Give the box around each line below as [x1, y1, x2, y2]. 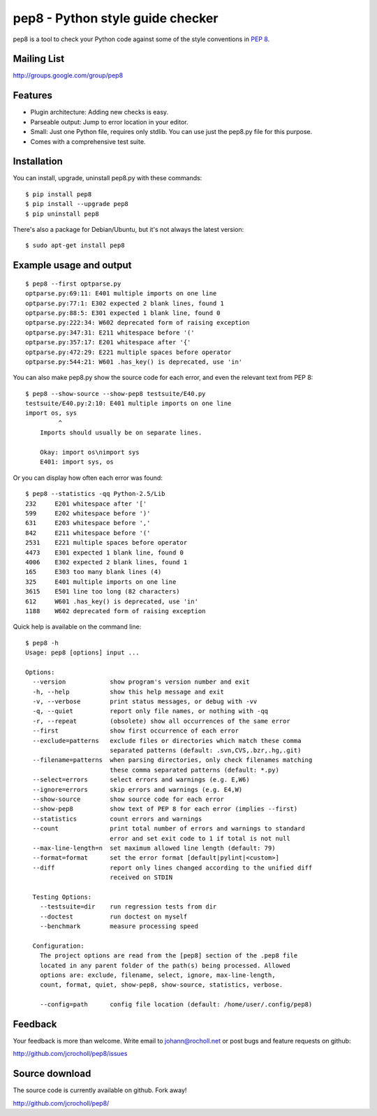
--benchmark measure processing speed [39, 923, 199, 930]
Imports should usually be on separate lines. [39, 429, 202, 436]
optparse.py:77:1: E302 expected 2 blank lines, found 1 [25, 299, 225, 307]
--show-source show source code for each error [32, 795, 225, 803]
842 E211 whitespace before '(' [25, 529, 151, 537]
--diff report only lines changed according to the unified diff [32, 863, 313, 872]
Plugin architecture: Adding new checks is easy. [30, 108, 169, 117]
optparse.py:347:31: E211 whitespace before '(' [25, 328, 195, 337]
